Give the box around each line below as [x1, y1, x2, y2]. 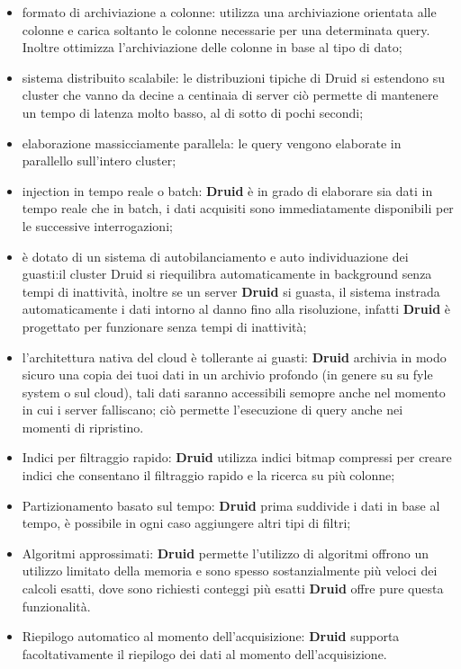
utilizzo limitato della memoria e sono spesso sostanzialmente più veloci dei [22, 561, 438, 580]
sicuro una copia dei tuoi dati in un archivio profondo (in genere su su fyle [22, 365, 433, 384]
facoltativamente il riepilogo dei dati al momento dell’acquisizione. [22, 644, 387, 663]
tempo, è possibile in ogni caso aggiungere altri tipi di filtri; [22, 513, 351, 532]
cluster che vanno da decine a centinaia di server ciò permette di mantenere [22, 85, 438, 104]
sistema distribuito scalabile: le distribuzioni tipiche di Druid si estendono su [22, 67, 445, 86]
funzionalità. [22, 596, 91, 615]
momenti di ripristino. [22, 417, 144, 436]
